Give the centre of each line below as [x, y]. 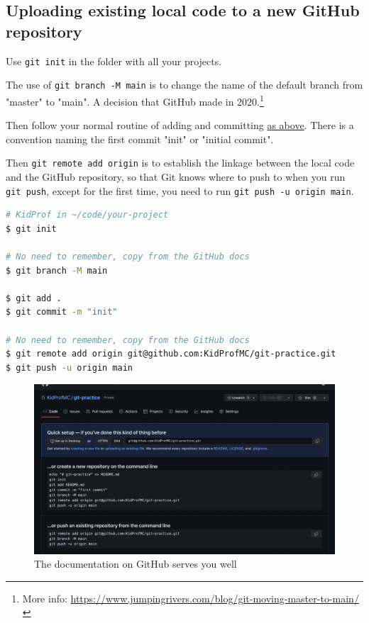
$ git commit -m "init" [62, 312]
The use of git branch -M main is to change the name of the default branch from [184, 85]
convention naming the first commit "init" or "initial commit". [140, 139]
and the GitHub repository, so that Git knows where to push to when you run [176, 176]
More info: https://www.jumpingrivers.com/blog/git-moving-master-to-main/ [191, 598]
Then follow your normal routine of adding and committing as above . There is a [180, 125]
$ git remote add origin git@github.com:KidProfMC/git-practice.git [171, 354]
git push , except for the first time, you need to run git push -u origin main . [180, 190]
